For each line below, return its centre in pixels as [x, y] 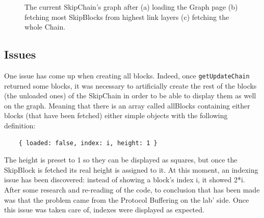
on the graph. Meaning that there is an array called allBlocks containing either [127, 105]
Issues [20, 54]
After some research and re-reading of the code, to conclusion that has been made [132, 189]
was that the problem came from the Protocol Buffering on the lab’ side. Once [127, 199]
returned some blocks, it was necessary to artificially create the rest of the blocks [130, 85]
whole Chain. [45, 27]
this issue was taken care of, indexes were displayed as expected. [104, 210]
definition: [20, 126]
